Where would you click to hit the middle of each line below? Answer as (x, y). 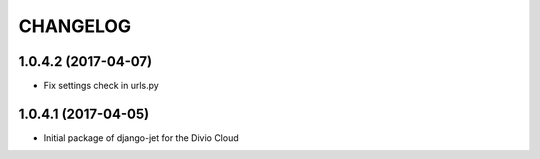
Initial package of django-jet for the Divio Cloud (141, 137)
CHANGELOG (75, 26)
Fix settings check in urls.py (101, 86)
